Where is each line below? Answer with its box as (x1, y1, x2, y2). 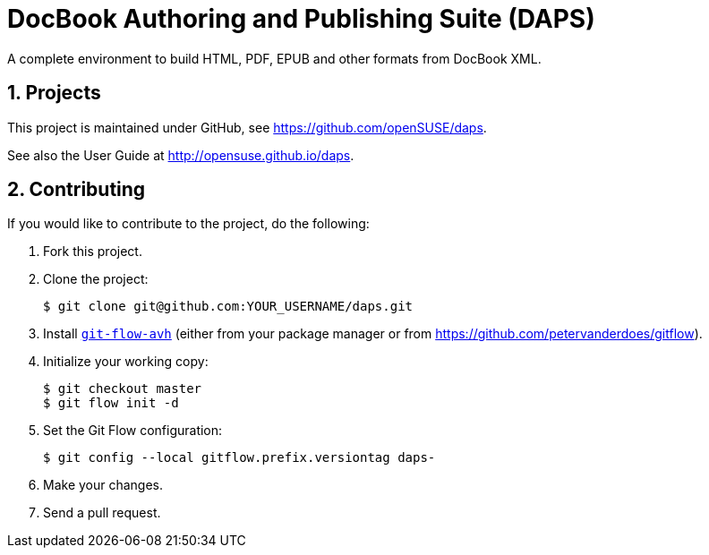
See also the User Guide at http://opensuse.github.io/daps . (7, 147, 354, 163)
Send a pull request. (43, 505, 161, 521)
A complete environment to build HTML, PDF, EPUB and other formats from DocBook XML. (7, 50, 542, 66)
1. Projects (7, 81, 101, 105)
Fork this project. (43, 243, 142, 260)
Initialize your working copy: (43, 354, 209, 370)
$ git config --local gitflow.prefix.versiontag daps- (43, 450, 436, 465)
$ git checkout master (43, 381, 202, 397)
